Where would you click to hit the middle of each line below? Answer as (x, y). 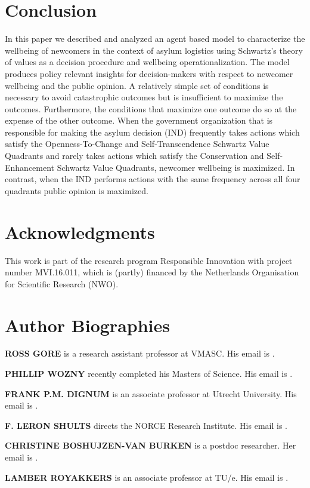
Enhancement (30, 167)
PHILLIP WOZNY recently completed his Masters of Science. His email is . (149, 374)
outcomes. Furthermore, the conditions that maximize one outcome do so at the (151, 108)
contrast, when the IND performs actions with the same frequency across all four (153, 179)
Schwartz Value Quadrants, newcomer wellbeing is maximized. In (176, 167)
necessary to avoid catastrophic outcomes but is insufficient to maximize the (144, 97)
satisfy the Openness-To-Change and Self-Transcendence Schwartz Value (137, 144)
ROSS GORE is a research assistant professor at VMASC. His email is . (140, 353)
